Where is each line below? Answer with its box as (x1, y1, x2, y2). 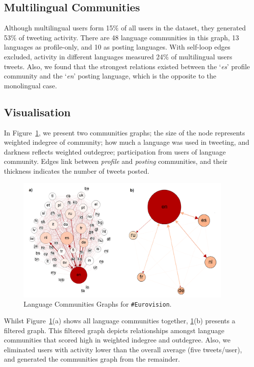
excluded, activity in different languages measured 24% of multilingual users (4, 51, 232, 61)
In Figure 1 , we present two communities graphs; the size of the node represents (4, 127, 245, 137)
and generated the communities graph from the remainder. (4, 354, 180, 364)
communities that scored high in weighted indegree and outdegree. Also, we (4, 335, 230, 345)
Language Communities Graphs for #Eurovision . (24, 299, 172, 309)
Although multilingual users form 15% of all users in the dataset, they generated (4, 23, 246, 33)
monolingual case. (4, 80, 57, 90)
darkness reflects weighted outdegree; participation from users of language (4, 146, 226, 157)
